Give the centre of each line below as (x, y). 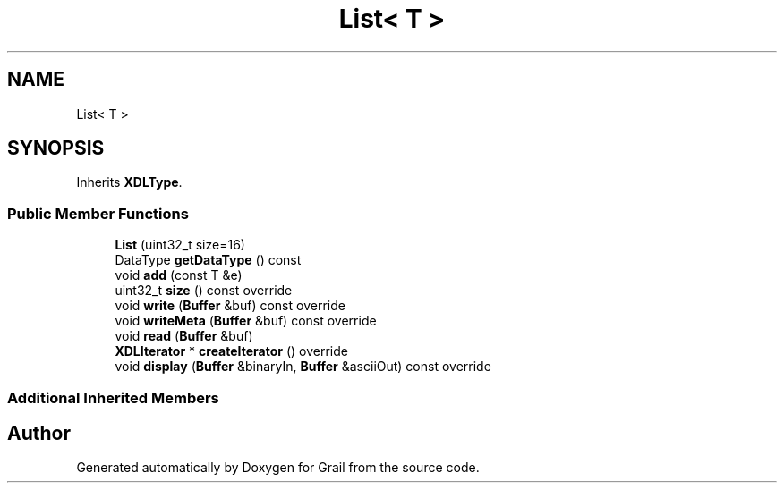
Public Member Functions (98, 213)
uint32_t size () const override (204, 291)
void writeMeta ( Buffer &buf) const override (246, 321)
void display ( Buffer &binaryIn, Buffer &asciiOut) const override (303, 367)
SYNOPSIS (56, 148)
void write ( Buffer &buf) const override (230, 306)
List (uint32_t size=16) (180, 245)
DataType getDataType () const (208, 260)
